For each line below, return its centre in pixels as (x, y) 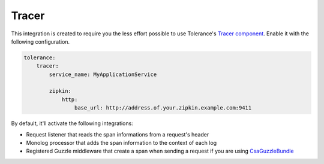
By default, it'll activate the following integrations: (72, 123)
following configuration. (40, 41)
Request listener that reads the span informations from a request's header (118, 134)
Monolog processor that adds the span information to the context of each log (121, 143)
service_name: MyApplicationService (103, 74)
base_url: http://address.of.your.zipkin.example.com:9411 (163, 108)
